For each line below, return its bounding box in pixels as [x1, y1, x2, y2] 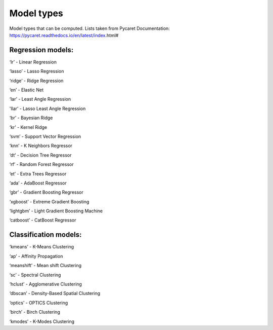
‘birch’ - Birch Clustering [9, 309, 60, 315]
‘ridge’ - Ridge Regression [9, 78, 64, 84]
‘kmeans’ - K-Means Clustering [9, 244, 74, 250]
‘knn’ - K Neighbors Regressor [9, 142, 73, 149]
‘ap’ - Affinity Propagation [9, 253, 63, 259]
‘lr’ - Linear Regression [9, 59, 57, 65]
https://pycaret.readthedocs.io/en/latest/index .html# [9, 32, 119, 38]
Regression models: [9, 46, 74, 54]
